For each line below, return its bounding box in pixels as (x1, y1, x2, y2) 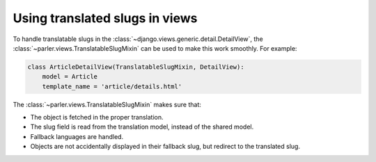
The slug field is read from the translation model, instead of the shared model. (30, 122, 254, 131)
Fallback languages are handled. (30, 132, 124, 140)
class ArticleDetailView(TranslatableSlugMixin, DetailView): (27, 63, 244, 71)
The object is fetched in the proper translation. (30, 113, 164, 122)
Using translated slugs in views (13, 10, 198, 26)
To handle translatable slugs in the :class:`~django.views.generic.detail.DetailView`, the (13, 35, 264, 43)
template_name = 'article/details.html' (42, 82, 182, 90)
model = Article (42, 73, 97, 81)
